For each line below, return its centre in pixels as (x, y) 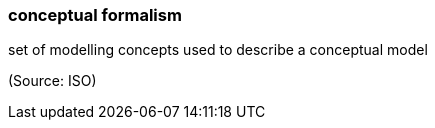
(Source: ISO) (52, 81)
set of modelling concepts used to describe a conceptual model (218, 50)
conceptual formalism (95, 15)
